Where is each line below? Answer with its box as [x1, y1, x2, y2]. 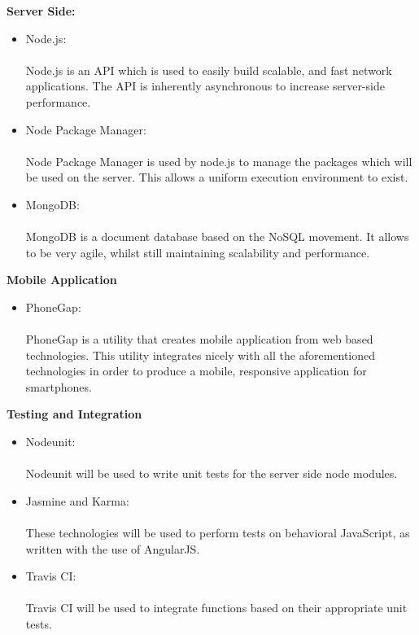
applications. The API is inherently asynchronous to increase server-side [25, 77, 385, 94]
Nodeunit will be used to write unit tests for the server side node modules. [25, 465, 398, 482]
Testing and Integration [7, 405, 142, 423]
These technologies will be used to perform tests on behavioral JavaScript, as [25, 524, 410, 541]
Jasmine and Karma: [25, 492, 129, 509]
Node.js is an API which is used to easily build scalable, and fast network [25, 61, 392, 78]
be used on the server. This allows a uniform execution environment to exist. [25, 169, 408, 186]
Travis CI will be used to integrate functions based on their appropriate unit [25, 599, 408, 616]
